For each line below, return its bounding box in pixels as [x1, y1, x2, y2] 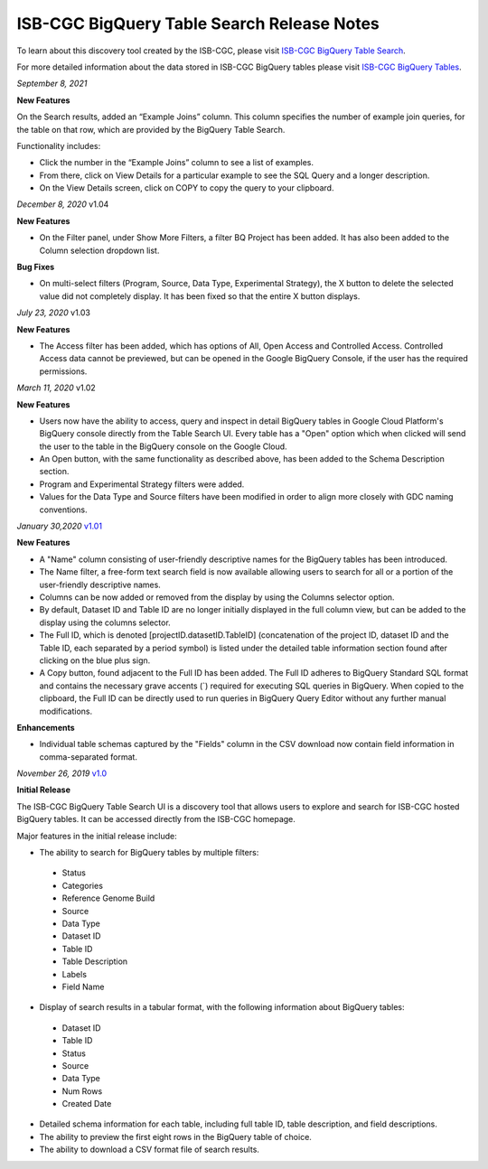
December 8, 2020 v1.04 [16, 199, 109, 210]
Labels [61, 968, 88, 979]
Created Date [61, 1099, 112, 1109]
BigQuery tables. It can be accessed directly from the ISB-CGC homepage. [16, 814, 296, 825]
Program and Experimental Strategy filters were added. [39, 479, 245, 490]
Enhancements [16, 722, 76, 733]
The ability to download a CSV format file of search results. [39, 1144, 259, 1155]
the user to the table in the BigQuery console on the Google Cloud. [39, 441, 288, 452]
